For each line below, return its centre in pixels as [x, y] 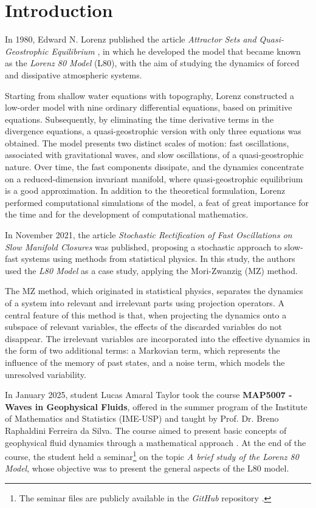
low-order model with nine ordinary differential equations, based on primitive [149, 107]
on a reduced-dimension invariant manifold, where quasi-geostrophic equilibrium [154, 178]
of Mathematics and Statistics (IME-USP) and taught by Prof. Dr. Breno [142, 418]
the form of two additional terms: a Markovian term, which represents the [143, 350]
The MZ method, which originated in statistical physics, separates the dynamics [154, 291]
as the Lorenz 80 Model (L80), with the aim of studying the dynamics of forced [152, 63]
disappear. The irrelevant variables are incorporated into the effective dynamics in [158, 338]
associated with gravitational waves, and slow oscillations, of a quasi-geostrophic [154, 155]
